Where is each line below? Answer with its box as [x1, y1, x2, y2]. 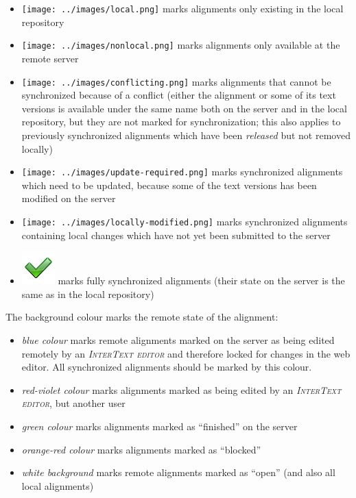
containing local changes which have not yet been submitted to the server [21, 227, 331, 242]
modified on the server [21, 191, 116, 206]
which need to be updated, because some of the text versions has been [21, 177, 317, 192]
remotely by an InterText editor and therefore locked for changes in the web [21, 346, 351, 360]
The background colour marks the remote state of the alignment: [5, 310, 278, 324]
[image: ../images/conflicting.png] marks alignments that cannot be [21, 74, 331, 88]
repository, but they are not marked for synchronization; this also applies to [21, 114, 341, 129]
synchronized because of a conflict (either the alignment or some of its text [21, 88, 336, 102]
